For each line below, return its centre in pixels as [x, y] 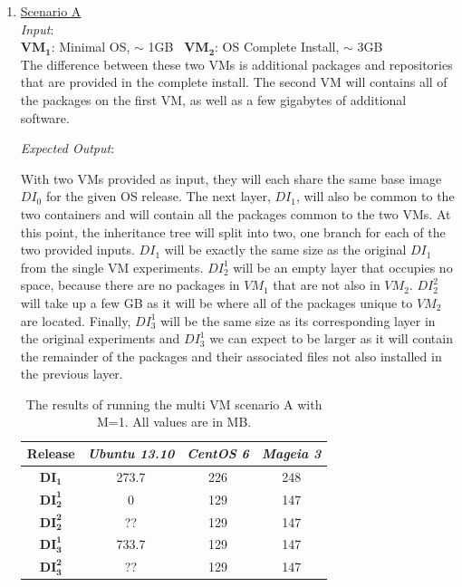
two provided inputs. [77, 250]
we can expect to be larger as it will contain [331, 338]
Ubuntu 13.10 [131, 453]
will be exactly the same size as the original [285, 250]
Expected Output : [67, 148]
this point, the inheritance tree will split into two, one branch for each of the [233, 231]
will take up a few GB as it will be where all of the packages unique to [217, 302]
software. [45, 117]
